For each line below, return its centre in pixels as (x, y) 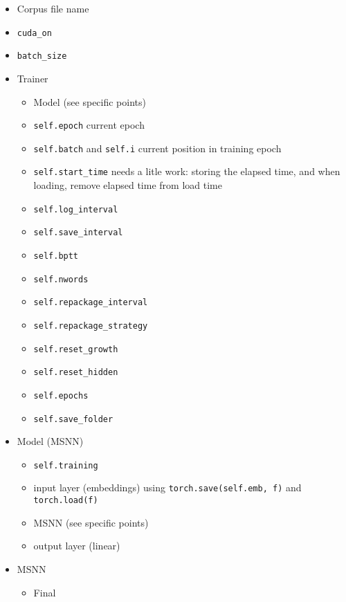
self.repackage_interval (91, 303)
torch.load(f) (66, 501)
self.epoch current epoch (89, 125)
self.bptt (56, 256)
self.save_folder (73, 419)
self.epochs (61, 395)
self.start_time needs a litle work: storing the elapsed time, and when (187, 171)
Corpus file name (53, 8)
